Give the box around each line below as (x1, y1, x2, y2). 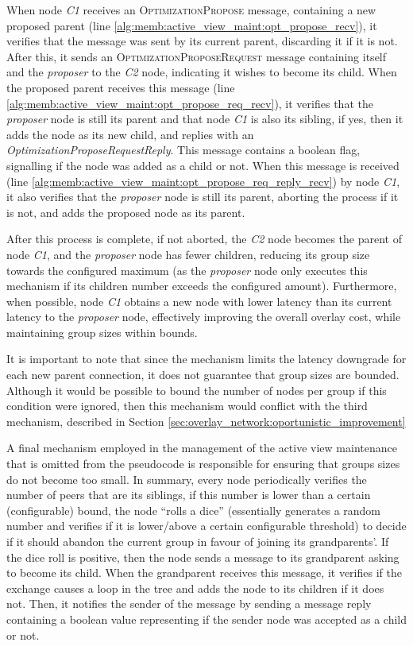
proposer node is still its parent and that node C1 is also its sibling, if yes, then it (6, 110, 403, 127)
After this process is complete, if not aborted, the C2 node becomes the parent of (6, 230, 402, 247)
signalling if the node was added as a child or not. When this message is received (6, 157, 399, 173)
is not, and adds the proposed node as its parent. (6, 203, 245, 220)
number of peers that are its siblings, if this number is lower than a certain (6, 486, 371, 503)
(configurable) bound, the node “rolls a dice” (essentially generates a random (6, 501, 381, 518)
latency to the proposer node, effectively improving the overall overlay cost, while (6, 308, 401, 325)
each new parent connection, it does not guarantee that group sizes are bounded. (6, 366, 399, 383)
